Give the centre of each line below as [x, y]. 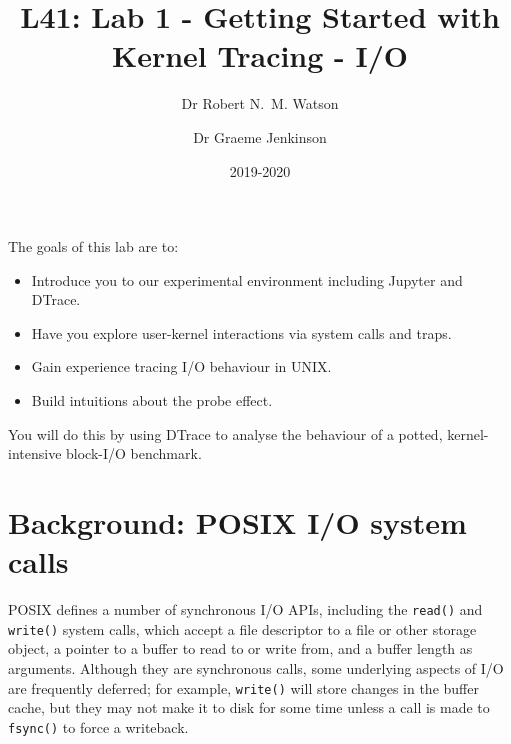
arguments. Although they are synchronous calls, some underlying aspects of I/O [256, 668]
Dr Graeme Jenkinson [260, 136]
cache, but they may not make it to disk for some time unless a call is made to [249, 707]
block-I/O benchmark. [134, 453]
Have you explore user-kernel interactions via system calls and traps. [241, 332]
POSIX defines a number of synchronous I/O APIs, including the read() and [245, 609]
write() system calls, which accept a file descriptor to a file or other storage [242, 628]
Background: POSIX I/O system [237, 522]
